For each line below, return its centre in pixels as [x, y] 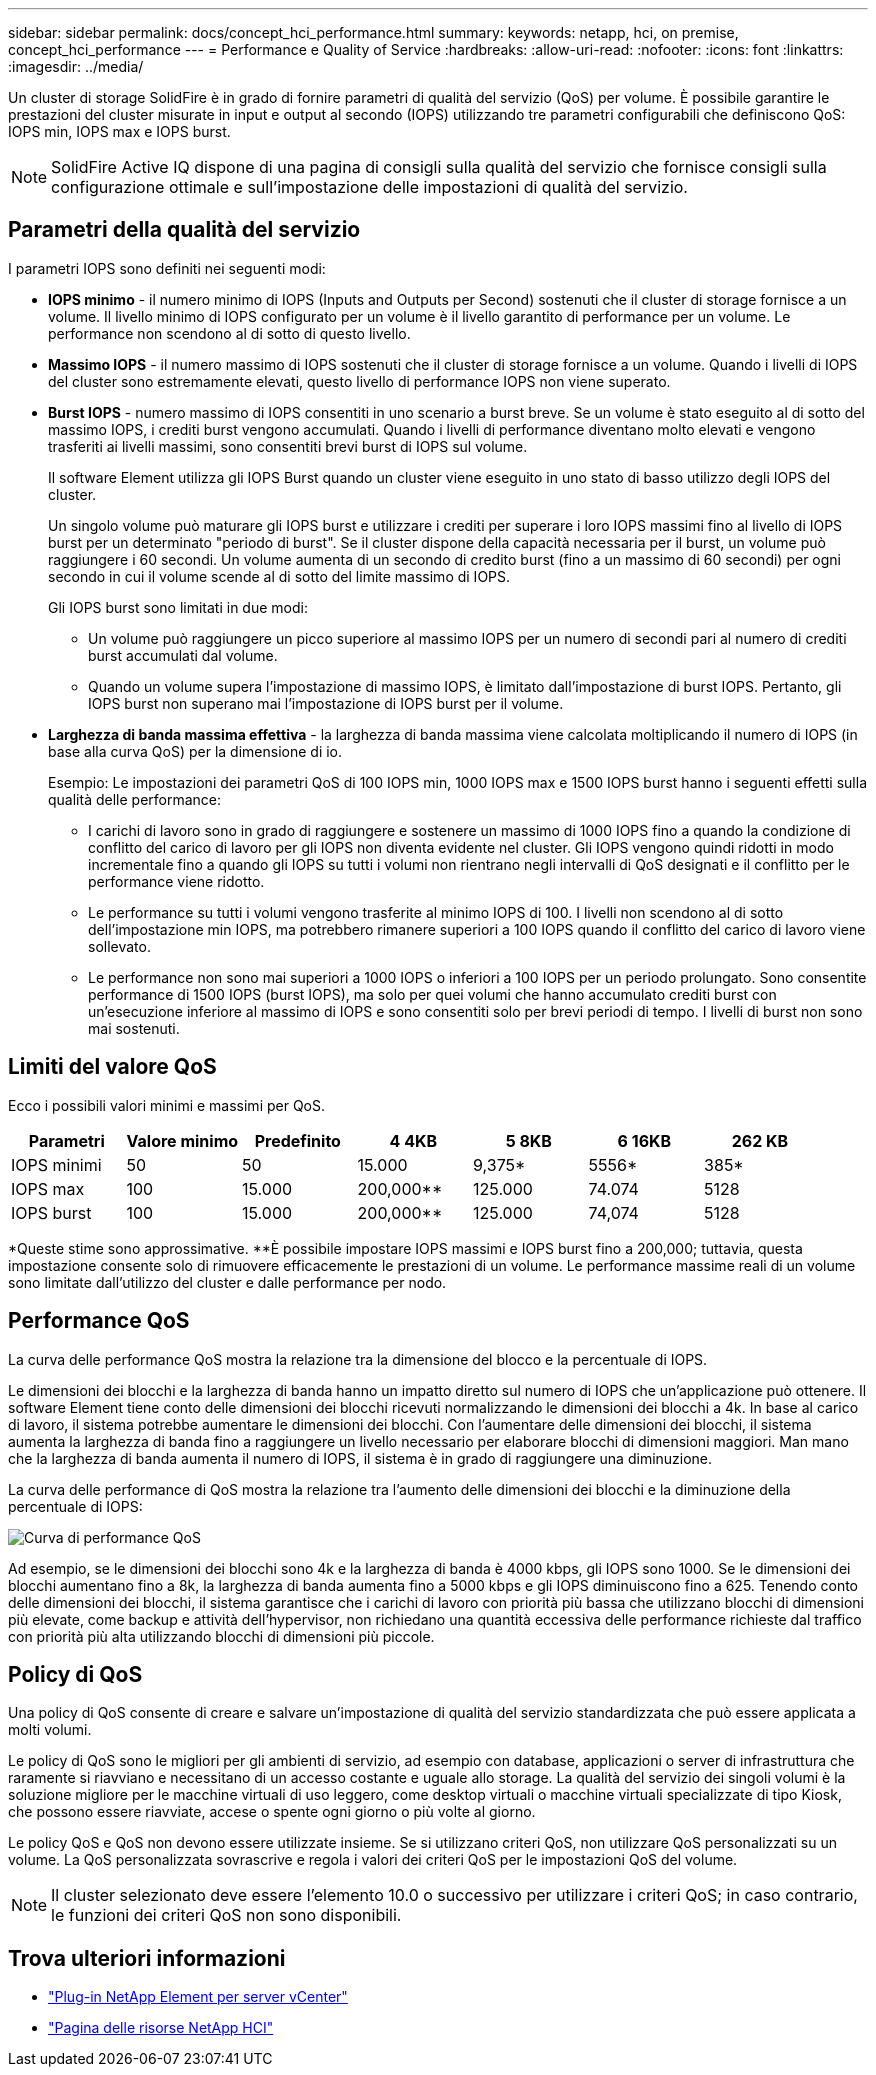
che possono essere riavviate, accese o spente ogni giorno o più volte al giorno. [272, 1812]
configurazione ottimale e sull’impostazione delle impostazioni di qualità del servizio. [369, 187]
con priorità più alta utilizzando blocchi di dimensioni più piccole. [221, 1636]
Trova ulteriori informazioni [147, 1958]
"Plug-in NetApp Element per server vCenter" [198, 1997]
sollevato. [119, 946]
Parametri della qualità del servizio [184, 230]
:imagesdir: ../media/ [76, 66]
